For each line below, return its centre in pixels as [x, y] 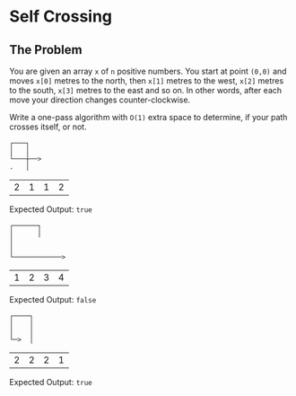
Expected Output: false [53, 299]
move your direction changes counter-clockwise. [100, 100]
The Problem [46, 50]
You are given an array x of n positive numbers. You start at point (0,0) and [148, 71]
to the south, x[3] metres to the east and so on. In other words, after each [146, 90]
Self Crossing [61, 17]
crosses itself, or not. [48, 127]
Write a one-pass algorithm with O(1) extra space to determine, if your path [148, 117]
